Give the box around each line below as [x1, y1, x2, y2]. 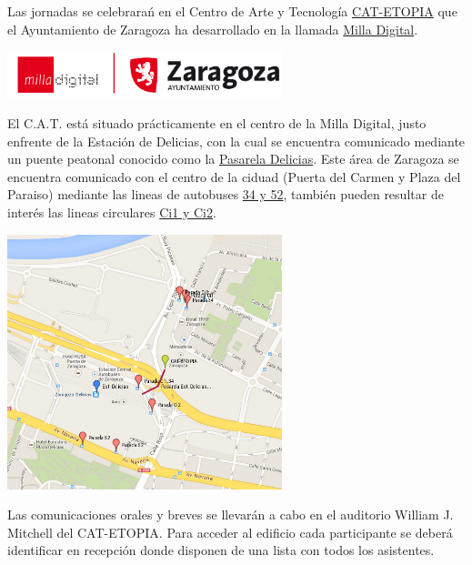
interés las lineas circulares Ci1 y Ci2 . [7, 202, 216, 221]
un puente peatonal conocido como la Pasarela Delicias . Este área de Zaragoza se [7, 149, 459, 168]
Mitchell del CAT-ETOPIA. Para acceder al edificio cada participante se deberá [7, 522, 453, 541]
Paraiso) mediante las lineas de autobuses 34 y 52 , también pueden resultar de [7, 185, 444, 204]
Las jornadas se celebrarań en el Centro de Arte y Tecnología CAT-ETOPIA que [7, 2, 457, 20]
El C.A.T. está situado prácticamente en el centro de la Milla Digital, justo [7, 114, 427, 132]
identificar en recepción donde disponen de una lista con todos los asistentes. [7, 540, 435, 560]
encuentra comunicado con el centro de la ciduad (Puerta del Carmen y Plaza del [7, 166, 461, 186]
